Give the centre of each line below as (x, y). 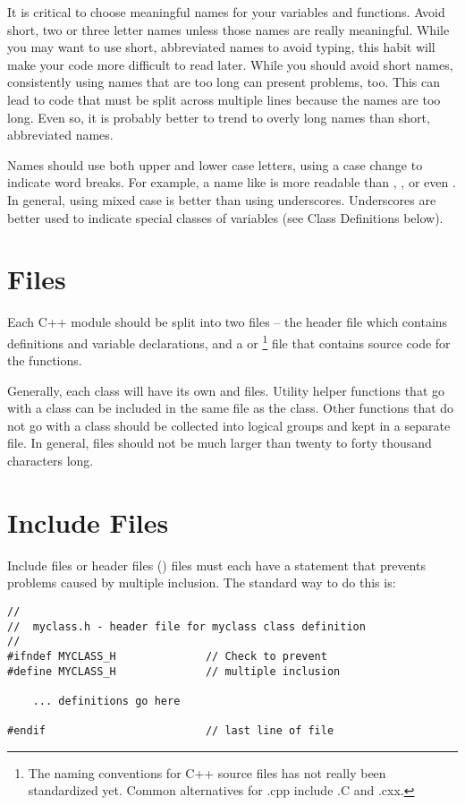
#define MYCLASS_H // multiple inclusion (174, 671)
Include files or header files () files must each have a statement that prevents (216, 565)
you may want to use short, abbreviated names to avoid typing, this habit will (221, 47)
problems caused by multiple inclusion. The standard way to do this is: (202, 582)
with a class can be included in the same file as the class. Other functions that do (231, 408)
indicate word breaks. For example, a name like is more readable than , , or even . (232, 182)
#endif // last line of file (171, 731)
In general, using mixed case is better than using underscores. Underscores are (222, 199)
